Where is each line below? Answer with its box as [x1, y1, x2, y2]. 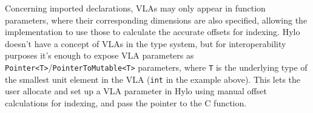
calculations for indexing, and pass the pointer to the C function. [5, 96, 247, 109]
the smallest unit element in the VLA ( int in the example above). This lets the [5, 73, 301, 85]
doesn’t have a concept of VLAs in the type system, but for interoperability [5, 37, 286, 50]
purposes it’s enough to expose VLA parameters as [5, 49, 194, 62]
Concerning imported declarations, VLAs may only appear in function [5, 2, 266, 14]
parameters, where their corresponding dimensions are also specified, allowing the [5, 13, 308, 26]
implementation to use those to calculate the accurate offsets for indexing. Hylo [5, 25, 300, 38]
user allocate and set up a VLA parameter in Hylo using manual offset [5, 85, 267, 97]
